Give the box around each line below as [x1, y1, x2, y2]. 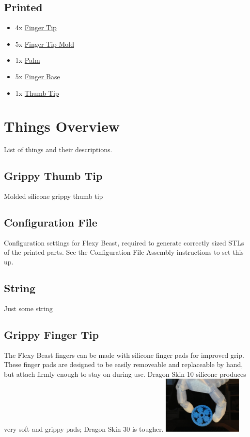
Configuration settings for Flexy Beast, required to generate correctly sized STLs [4, 237, 244, 247]
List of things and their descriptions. [4, 144, 112, 155]
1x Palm [15, 55, 40, 65]
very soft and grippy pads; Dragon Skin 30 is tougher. [4, 424, 164, 434]
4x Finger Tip [15, 22, 57, 33]
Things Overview [4, 116, 120, 136]
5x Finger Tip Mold [15, 38, 75, 49]
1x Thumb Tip [15, 87, 59, 98]
